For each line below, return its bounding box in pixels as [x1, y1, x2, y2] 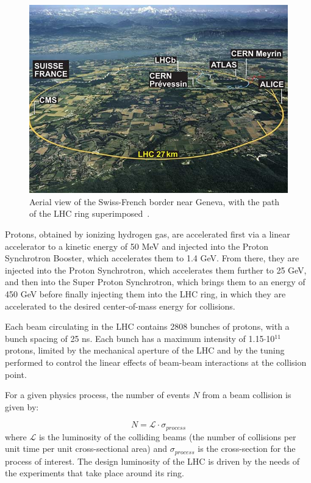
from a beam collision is [202, 388, 291, 401]
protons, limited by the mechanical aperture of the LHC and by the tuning [5, 344, 285, 357]
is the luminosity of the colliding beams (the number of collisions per [38, 430, 296, 443]
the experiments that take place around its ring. [5, 467, 184, 479]
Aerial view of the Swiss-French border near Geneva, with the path [29, 195, 280, 208]
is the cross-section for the [198, 442, 296, 455]
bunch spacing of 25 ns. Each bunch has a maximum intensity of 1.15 [5, 332, 264, 344]
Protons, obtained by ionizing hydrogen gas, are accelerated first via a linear [5, 228, 290, 241]
